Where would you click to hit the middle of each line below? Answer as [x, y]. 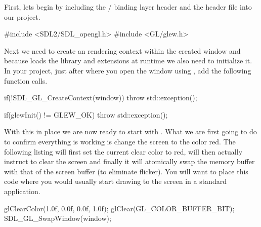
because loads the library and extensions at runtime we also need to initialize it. [128, 61]
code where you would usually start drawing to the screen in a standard [115, 181]
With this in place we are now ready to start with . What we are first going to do [130, 131]
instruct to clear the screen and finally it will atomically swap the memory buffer [129, 161]
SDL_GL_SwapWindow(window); [58, 218]
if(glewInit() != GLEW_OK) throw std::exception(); [86, 114]
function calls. [26, 80]
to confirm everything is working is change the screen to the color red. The [120, 141]
